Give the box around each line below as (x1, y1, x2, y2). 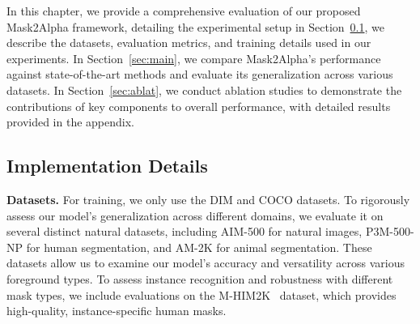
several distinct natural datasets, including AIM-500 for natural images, (6, 223, 363, 240)
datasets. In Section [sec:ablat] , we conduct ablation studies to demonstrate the (6, 81, 402, 98)
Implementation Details (6, 153, 208, 178)
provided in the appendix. (6, 113, 134, 130)
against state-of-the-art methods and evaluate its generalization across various (6, 66, 393, 83)
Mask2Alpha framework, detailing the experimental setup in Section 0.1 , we (6, 18, 384, 35)
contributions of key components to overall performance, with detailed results (6, 97, 391, 114)
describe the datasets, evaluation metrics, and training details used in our (6, 34, 371, 51)
